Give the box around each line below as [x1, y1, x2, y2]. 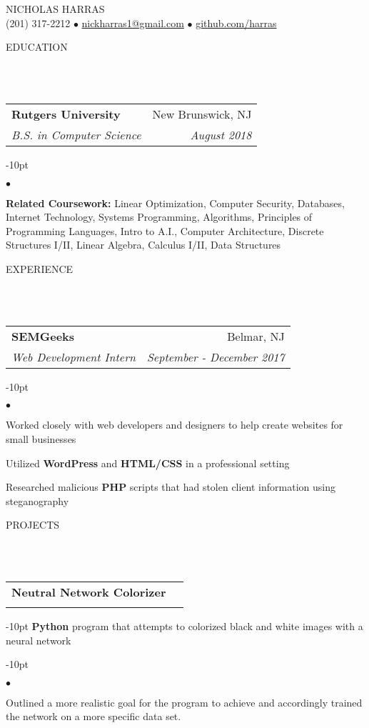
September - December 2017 [146, 348, 285, 365]
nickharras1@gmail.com [81, 15, 184, 30]
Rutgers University [11, 105, 121, 122]
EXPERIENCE [6, 261, 74, 276]
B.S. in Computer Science [11, 126, 141, 143]
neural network [6, 632, 71, 647]
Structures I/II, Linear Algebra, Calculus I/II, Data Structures [6, 237, 281, 252]
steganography [6, 493, 69, 508]
